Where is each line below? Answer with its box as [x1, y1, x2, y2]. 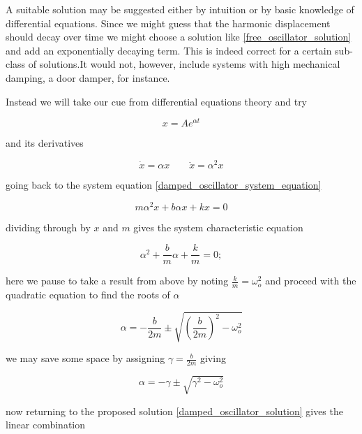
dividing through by [6, 219, 91, 234]
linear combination [6, 417, 86, 432]
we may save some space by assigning [6, 351, 165, 366]
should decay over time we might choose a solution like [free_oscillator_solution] [6, 29, 352, 44]
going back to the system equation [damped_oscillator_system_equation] [6, 177, 322, 191]
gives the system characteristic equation [133, 219, 303, 234]
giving [199, 351, 226, 366]
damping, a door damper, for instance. [6, 70, 170, 85]
